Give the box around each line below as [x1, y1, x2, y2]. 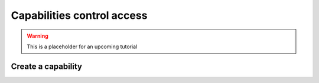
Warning [27, 32, 48, 39]
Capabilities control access [11, 9, 148, 22]
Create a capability [11, 61, 83, 71]
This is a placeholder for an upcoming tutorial [27, 43, 138, 50]
